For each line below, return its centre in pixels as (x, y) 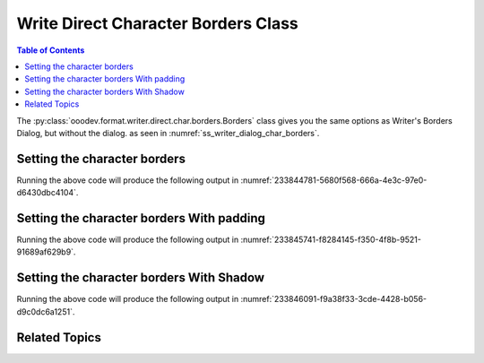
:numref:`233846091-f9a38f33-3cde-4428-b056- (334, 299)
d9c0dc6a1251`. (46, 311)
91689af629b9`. (46, 252)
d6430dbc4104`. (48, 193)
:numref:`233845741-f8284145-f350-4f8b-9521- (331, 240)
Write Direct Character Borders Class (158, 23)
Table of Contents (51, 50)
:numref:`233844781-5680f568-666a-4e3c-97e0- (334, 180)
